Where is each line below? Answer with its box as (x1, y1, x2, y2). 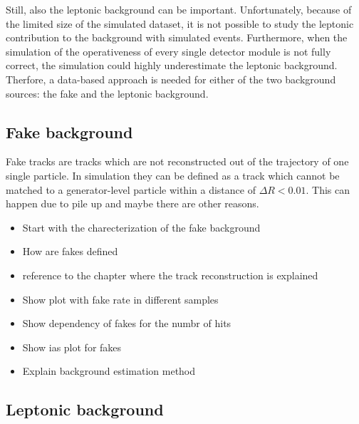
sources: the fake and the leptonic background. (6, 86, 209, 100)
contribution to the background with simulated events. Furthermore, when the (6, 30, 348, 45)
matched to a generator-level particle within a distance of (6, 182, 256, 197)
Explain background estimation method (22, 363, 196, 378)
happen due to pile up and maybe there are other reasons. (6, 196, 259, 211)
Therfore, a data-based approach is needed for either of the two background (6, 71, 336, 86)
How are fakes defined (22, 244, 118, 259)
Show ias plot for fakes (22, 339, 122, 354)
